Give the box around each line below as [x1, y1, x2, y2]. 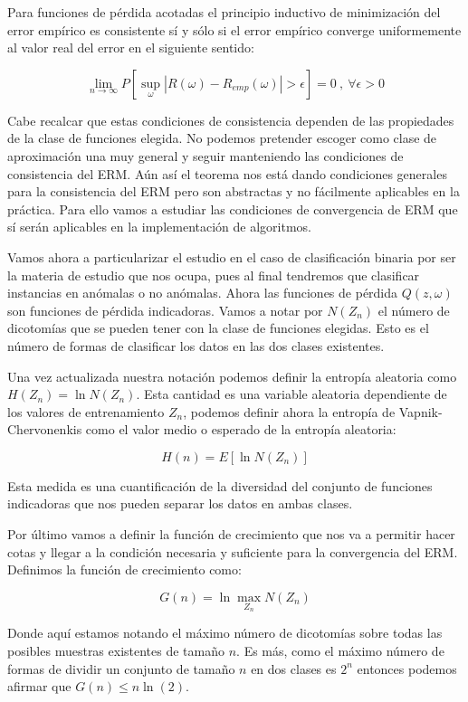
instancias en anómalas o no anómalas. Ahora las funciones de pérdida [7, 283, 398, 302]
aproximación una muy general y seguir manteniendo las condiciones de [7, 146, 404, 165]
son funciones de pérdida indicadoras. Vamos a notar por [7, 300, 323, 319]
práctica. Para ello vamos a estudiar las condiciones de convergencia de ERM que [7, 199, 458, 218]
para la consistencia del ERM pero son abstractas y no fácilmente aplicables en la [7, 182, 460, 201]
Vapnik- [398, 402, 443, 421]
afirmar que [7, 677, 72, 696]
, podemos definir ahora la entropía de [183, 402, 396, 421]
